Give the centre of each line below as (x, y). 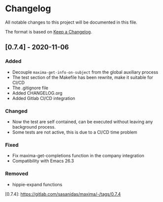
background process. (34, 127)
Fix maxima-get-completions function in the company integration (78, 156)
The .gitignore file (30, 88)
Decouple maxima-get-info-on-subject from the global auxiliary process (85, 72)
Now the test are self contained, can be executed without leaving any (82, 122)
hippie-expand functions (37, 184)
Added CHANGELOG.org (37, 93)
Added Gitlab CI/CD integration (44, 98)
